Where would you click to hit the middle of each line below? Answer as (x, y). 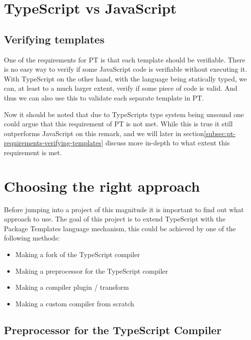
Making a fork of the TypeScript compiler (78, 254)
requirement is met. (33, 152)
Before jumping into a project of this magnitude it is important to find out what (124, 209)
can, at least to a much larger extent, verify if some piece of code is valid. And (121, 88)
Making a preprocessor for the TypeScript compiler (92, 270)
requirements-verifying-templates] (54, 143)
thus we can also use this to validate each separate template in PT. (104, 97)
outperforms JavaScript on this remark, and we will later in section (104, 133)
